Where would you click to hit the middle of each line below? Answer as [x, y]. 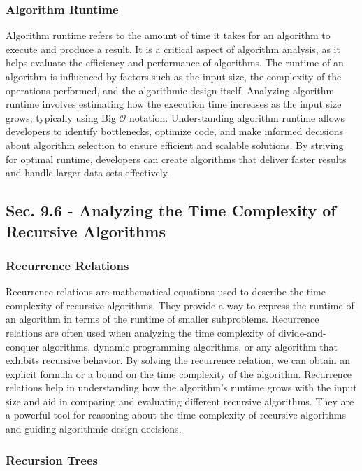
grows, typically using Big [61, 117]
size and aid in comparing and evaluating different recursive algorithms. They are [180, 401]
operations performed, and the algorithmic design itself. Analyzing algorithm [170, 90]
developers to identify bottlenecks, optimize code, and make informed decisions [174, 131]
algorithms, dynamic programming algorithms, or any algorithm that [190, 346]
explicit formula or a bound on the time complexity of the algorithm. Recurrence [179, 373]
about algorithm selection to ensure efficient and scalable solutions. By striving [175, 145]
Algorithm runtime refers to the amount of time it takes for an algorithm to [168, 35]
